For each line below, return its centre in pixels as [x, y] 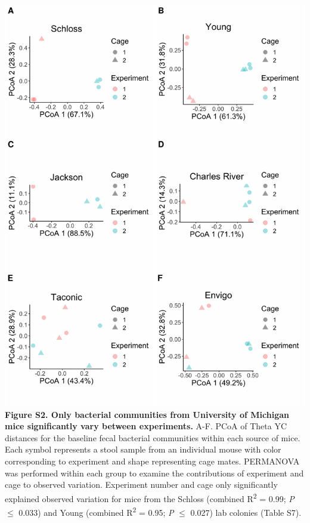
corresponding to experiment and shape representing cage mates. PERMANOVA [152, 461]
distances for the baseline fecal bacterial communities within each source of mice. [153, 437]
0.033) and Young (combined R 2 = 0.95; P [96, 511]
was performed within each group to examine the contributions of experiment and [154, 473]
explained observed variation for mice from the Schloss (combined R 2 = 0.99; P [150, 497]
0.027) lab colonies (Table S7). [246, 512]
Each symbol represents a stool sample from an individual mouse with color [143, 449]
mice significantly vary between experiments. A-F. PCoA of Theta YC [146, 426]
